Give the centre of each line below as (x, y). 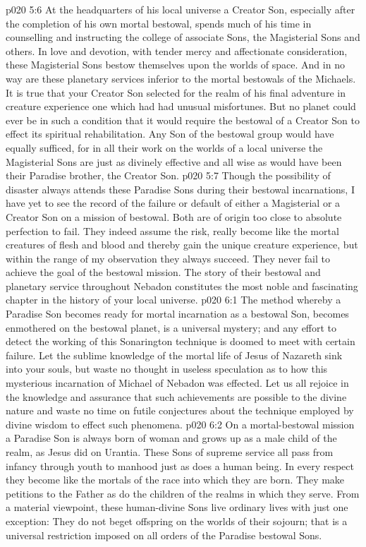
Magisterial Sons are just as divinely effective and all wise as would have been (174, 161)
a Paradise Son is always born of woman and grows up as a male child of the (171, 438)
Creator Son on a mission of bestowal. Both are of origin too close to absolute (174, 216)
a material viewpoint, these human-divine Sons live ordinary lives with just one (177, 507)
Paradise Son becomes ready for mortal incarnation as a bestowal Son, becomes (177, 314)
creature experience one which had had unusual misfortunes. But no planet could (181, 106)
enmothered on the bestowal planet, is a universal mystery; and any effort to (171, 327)
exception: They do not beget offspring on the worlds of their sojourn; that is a (177, 521)
